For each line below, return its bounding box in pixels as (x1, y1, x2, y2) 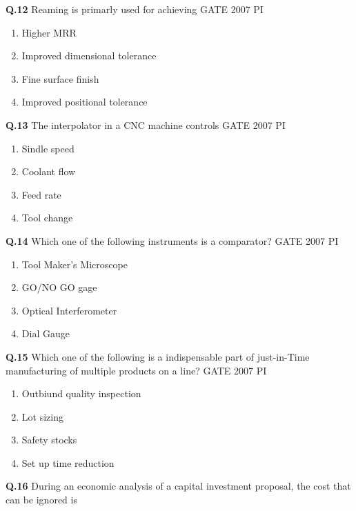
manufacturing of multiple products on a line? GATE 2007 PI (6, 363, 267, 377)
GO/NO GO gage (21, 280, 97, 294)
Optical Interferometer (21, 303, 117, 317)
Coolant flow (21, 164, 76, 179)
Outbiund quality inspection (21, 386, 141, 401)
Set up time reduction (21, 455, 115, 470)
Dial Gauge (21, 326, 70, 341)
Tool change (21, 210, 73, 225)
